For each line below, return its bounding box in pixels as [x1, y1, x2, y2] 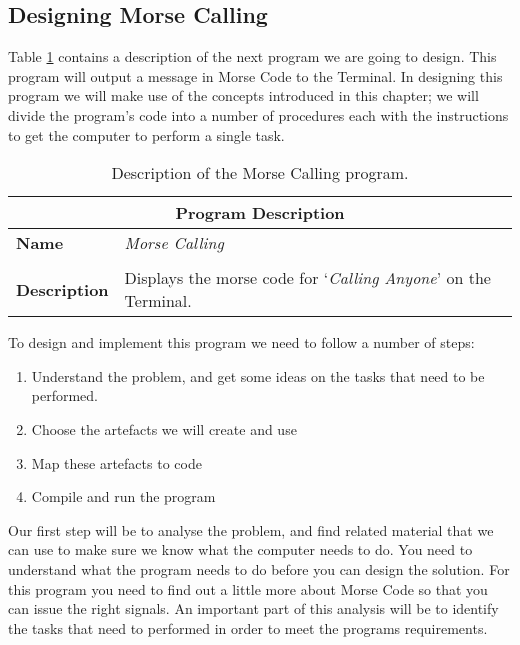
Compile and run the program [31, 486, 216, 507]
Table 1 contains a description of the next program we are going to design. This [8, 46, 497, 67]
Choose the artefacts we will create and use [31, 418, 297, 439]
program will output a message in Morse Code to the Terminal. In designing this [8, 65, 503, 86]
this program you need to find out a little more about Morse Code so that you [8, 578, 488, 599]
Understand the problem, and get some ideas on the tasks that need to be [31, 365, 485, 386]
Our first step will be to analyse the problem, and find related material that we [8, 519, 494, 540]
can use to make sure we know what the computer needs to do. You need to [8, 539, 473, 560]
